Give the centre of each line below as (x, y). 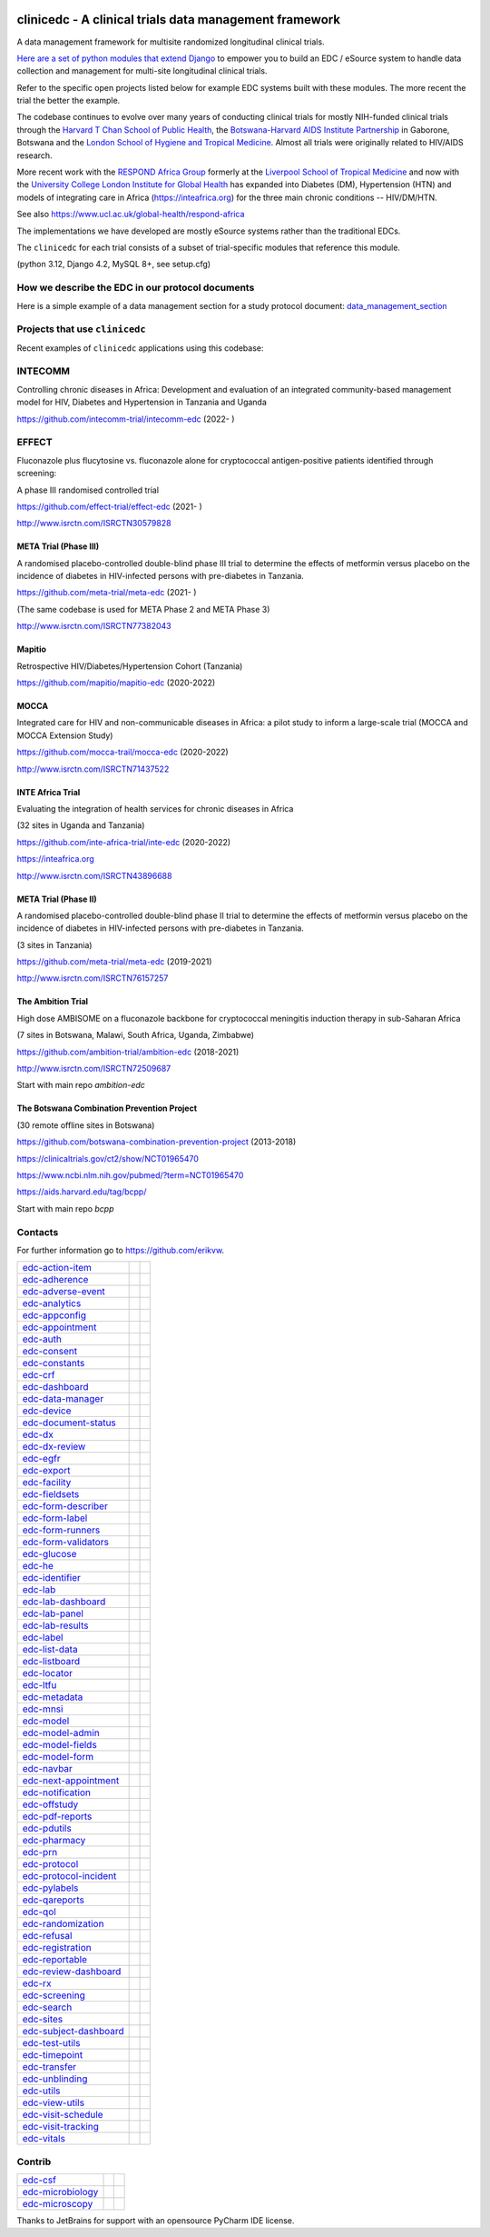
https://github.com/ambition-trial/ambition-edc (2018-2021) (128, 1052)
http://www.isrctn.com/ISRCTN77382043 (94, 626)
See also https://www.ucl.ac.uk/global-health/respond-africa (131, 215)
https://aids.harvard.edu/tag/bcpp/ (82, 1192)
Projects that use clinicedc (81, 329)
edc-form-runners (61, 1530)
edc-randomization (63, 1924)
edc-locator (47, 1673)
